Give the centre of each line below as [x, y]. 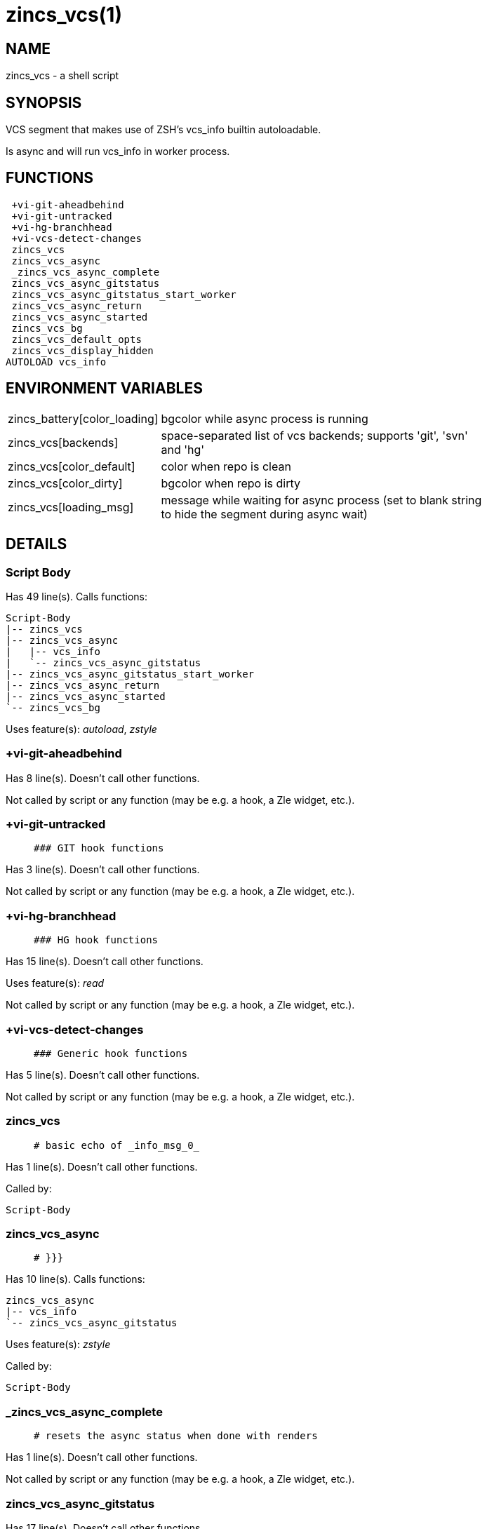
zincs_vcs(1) [64, 15]
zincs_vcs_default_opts [76, 339]
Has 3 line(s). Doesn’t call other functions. [103, 870]
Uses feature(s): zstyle [58, 1345]
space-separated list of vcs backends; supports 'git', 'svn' [314, 435]
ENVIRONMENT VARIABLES [104, 389]
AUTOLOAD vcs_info [56, 362]
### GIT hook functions [99, 848]
